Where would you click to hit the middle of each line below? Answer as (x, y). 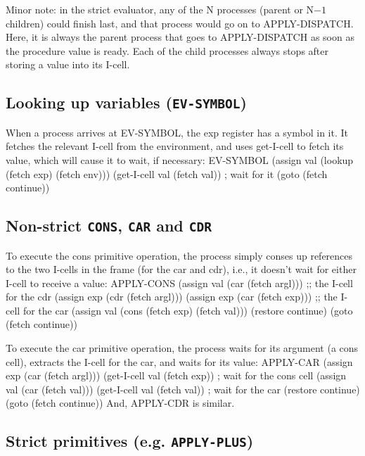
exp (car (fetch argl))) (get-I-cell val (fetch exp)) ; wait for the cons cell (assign (176, 375)
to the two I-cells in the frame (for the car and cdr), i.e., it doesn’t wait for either (181, 269)
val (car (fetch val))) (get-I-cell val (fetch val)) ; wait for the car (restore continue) (183, 389)
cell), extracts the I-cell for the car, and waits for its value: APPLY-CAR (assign (179, 361)
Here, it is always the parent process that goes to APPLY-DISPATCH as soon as (180, 37)
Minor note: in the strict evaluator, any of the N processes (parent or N (160, 9)
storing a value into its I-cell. (68, 64)
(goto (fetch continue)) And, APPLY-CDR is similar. (120, 403)
